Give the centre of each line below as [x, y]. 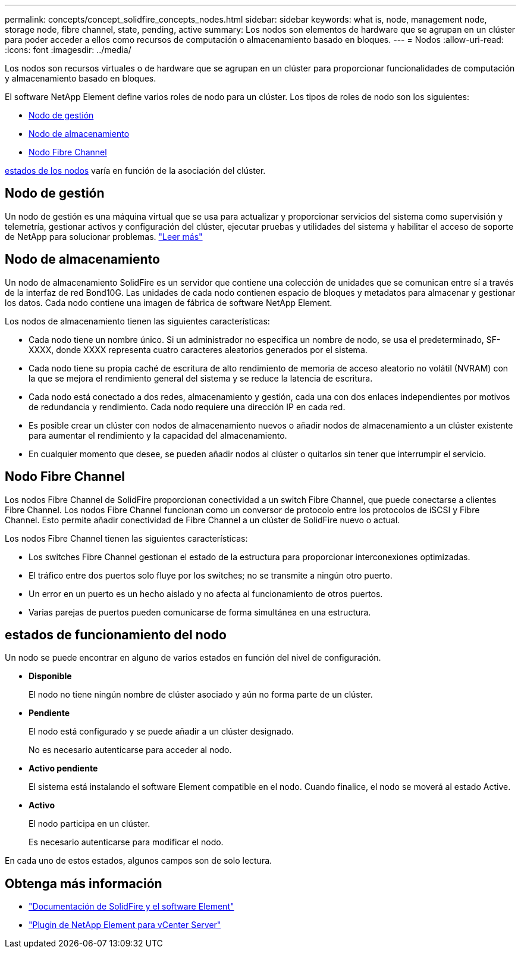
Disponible [50, 676]
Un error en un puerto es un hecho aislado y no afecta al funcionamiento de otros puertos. [206, 593]
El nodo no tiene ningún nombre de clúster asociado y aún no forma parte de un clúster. [201, 695]
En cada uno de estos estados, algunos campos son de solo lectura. [139, 861]
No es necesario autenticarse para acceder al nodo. [130, 750]
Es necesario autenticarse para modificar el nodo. [126, 842]
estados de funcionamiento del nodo [116, 635]
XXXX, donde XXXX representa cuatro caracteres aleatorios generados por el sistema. [198, 349]
